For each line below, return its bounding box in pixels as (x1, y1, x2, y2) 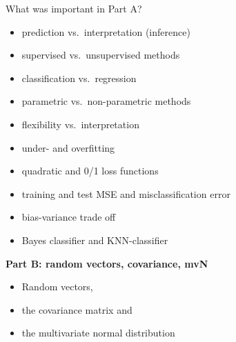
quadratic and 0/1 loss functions (21, 163, 159, 178)
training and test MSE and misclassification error (21, 186, 230, 201)
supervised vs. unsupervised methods (21, 48, 180, 62)
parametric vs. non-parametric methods (21, 94, 191, 108)
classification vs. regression (21, 70, 137, 85)
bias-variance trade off (21, 210, 116, 224)
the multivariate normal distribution (21, 325, 175, 340)
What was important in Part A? (6, 1, 142, 15)
